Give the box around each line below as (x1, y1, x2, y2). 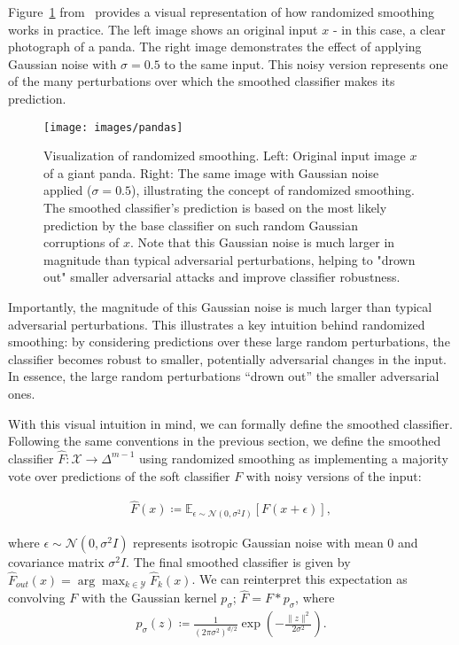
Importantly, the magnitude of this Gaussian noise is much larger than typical (8, 297, 432, 315)
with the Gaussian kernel (81, 588, 217, 607)
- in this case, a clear (332, 19, 446, 38)
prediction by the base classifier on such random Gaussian (43, 215, 358, 234)
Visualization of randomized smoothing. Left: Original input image (43, 146, 406, 165)
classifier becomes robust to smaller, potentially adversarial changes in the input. (8, 349, 447, 368)
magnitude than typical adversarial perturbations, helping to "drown (43, 250, 416, 268)
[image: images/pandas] (43, 120, 183, 134)
